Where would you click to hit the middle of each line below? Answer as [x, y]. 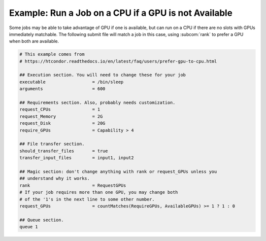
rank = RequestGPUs [73, 185]
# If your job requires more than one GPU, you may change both [99, 192]
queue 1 [29, 227]
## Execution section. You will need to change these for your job [103, 75]
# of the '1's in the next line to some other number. [87, 199]
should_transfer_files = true [64, 151]
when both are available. [34, 41]
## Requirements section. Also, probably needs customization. [98, 103]
